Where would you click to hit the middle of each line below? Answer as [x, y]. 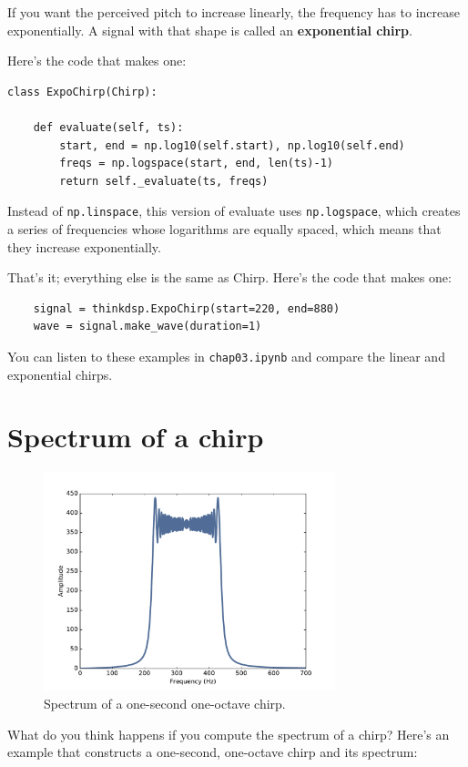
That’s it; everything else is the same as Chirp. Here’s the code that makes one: [229, 277]
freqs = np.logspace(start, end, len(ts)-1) [196, 164]
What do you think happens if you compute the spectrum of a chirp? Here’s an [229, 734]
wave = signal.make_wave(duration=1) [148, 327]
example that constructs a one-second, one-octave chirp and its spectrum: [213, 752]
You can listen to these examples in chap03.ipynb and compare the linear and [226, 356]
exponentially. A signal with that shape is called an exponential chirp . [210, 30]
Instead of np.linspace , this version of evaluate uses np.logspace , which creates [234, 211]
